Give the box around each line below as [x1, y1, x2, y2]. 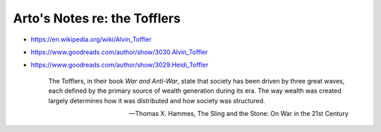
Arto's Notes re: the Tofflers [13, 11, 181, 26]
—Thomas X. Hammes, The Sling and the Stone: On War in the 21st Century [128, 109, 349, 117]
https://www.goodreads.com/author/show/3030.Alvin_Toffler [30, 48, 208, 56]
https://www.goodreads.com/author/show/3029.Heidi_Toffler [30, 60, 209, 70]
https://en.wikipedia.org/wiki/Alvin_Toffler [30, 35, 152, 44]
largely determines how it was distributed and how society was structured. [48, 96, 265, 105]
